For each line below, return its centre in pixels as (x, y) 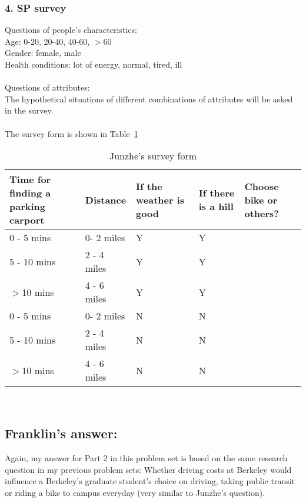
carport (27, 220)
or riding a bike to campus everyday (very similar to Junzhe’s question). (135, 492)
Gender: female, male (43, 53)
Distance (106, 199)
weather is (160, 199)
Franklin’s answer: (61, 433)
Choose (262, 186)
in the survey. (29, 110)
